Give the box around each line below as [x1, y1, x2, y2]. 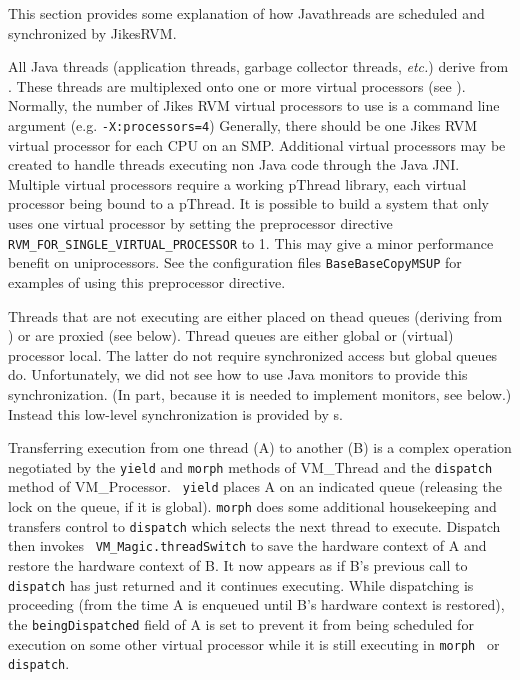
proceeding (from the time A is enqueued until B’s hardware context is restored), [8, 594, 505, 615]
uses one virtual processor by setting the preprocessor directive [8, 213, 393, 233]
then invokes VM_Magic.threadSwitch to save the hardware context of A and [8, 535, 487, 556]
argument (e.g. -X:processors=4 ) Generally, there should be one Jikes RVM [8, 114, 478, 135]
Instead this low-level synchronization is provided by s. [8, 403, 343, 424]
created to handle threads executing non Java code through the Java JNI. [8, 154, 460, 175]
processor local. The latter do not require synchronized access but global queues [8, 344, 498, 365]
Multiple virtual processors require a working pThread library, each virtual [8, 173, 467, 194]
